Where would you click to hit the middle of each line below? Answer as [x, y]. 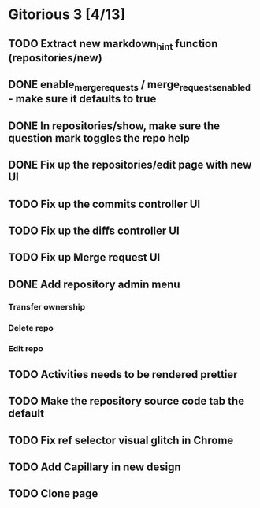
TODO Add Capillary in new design [95, 467]
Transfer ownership [47, 306]
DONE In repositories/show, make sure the [114, 126]
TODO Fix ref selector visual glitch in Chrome [121, 440]
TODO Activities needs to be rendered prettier [123, 375]
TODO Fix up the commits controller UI [104, 204]
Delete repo [31, 328]
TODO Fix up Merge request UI [84, 258]
